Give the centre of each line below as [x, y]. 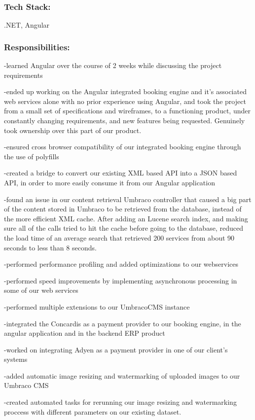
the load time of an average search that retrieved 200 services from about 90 [119, 237]
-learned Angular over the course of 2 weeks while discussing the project [113, 65]
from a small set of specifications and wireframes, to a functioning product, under [127, 111]
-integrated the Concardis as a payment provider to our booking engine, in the [123, 323]
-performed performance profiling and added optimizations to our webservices [121, 264]
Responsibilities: [37, 47]
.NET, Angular [27, 25]
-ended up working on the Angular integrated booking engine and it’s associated [125, 91]
